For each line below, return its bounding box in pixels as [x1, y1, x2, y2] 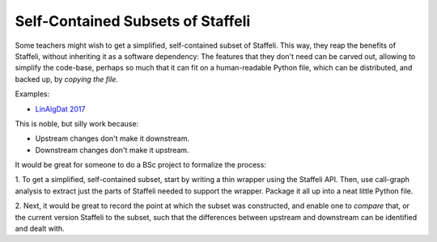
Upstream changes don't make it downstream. [35, 134, 190, 143]
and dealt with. [15, 223, 65, 234]
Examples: [15, 89, 50, 99]
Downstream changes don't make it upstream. [35, 145, 189, 155]
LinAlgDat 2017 [35, 104, 86, 113]
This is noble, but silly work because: [15, 118, 139, 129]
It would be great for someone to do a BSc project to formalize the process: [15, 160, 267, 170]
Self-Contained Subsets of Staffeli [15, 12, 251, 30]
